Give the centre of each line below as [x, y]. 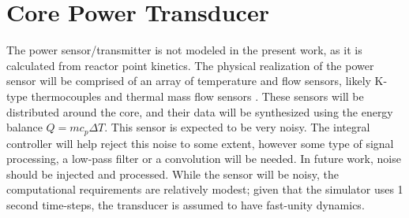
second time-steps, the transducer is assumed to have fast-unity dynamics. [186, 204]
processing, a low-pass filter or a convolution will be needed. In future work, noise [204, 159]
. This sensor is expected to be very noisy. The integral [237, 127]
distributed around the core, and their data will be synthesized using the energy [200, 111]
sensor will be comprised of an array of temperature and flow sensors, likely [189, 81]
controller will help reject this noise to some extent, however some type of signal [200, 143]
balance [24, 127]
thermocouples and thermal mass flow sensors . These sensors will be [197, 96]
